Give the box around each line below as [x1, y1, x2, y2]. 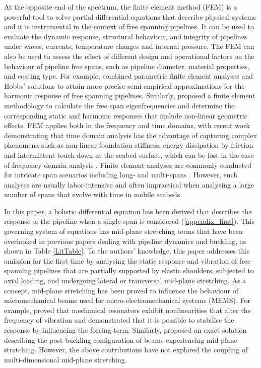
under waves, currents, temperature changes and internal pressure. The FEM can [4, 41, 254, 51]
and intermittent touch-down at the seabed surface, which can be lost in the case [4, 149, 254, 160]
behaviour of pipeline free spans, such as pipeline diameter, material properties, [4, 60, 249, 71]
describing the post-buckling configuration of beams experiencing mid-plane [4, 334, 237, 345]
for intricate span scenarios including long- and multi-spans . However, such [4, 169, 238, 180]
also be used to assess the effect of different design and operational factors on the [4, 50, 254, 61]
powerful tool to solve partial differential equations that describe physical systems [4, 11, 256, 22]
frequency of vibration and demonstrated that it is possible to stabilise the [4, 315, 234, 325]
